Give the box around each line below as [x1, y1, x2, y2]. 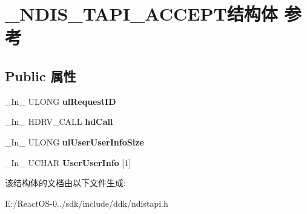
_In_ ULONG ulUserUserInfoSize [5, 135, 144, 148]
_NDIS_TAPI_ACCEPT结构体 [5, 1, 278, 26]
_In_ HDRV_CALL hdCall [5, 115, 113, 128]
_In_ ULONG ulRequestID [5, 95, 116, 107]
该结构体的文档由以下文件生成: [5, 176, 126, 189]
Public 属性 [5, 66, 76, 85]
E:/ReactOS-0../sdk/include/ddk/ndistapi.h [5, 196, 168, 209]
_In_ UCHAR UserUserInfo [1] [5, 156, 131, 169]
